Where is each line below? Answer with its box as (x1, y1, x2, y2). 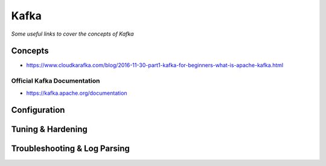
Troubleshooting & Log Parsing (11, 144, 130, 154)
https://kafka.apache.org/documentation (26, 89, 127, 97)
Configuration (11, 105, 65, 115)
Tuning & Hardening (11, 124, 88, 135)
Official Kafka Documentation (11, 77, 100, 85)
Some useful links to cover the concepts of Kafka (11, 30, 134, 37)
